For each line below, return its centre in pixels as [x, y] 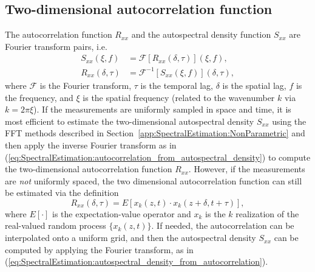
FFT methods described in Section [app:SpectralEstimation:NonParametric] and [155, 133]
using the [289, 121]
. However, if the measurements [247, 169]
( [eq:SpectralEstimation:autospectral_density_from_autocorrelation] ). [137, 261]
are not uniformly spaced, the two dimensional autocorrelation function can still [154, 180]
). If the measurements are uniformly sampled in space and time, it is [162, 109]
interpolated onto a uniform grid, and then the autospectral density [130, 238]
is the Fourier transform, [86, 85]
